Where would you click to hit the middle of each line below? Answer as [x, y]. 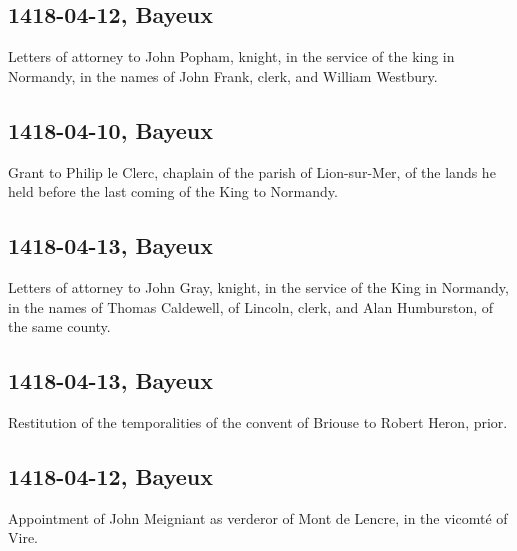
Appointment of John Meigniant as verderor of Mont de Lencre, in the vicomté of [258, 517]
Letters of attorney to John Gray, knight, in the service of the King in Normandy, [258, 286]
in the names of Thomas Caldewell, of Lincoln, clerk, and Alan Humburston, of [251, 306]
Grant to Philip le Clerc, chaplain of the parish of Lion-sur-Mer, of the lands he [252, 171]
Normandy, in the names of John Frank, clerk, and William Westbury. [223, 75]
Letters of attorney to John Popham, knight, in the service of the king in [231, 56]
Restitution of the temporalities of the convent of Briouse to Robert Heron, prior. [258, 421]
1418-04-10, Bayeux [110, 129]
